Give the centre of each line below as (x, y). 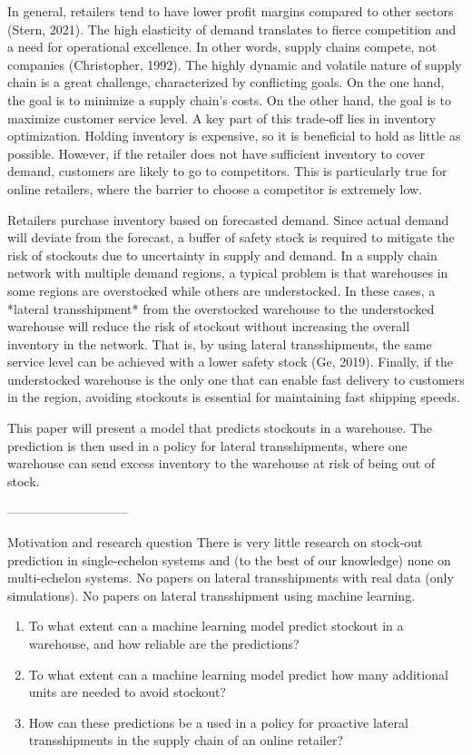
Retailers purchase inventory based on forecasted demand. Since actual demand (228, 219)
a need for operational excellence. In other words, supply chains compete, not (222, 47)
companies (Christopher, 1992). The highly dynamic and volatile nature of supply (235, 64)
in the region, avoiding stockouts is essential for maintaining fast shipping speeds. (234, 397)
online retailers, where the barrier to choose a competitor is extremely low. (215, 188)
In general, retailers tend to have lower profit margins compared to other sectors (231, 11)
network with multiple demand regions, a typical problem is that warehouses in (228, 273)
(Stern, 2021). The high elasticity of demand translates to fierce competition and (232, 29)
